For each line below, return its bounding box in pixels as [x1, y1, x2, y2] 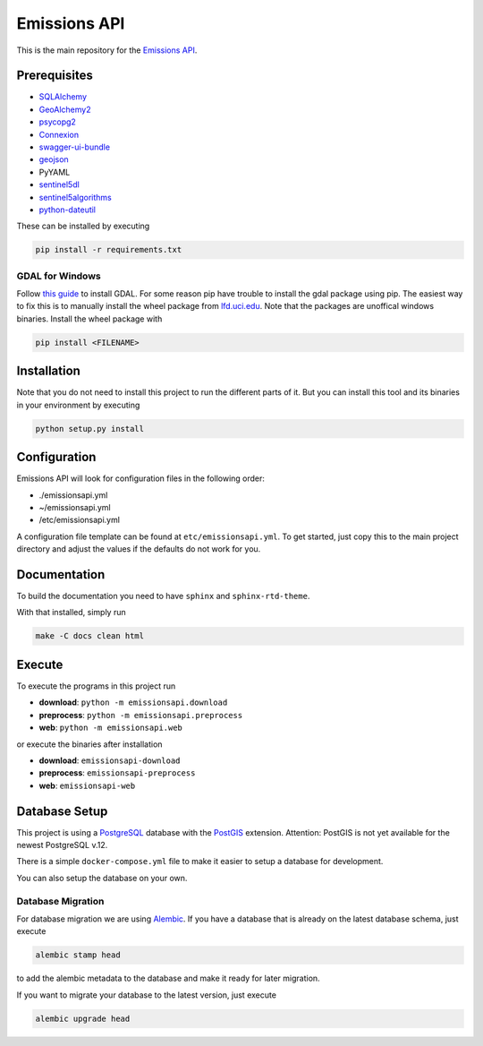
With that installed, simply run [16, 607, 126, 618]
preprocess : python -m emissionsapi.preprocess [38, 709, 243, 720]
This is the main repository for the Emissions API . [16, 45, 198, 56]
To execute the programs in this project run [16, 681, 176, 691]
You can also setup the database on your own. [16, 872, 188, 883]
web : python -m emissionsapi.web [38, 722, 183, 733]
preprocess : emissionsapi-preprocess [38, 767, 196, 778]
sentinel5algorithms [38, 192, 112, 202]
